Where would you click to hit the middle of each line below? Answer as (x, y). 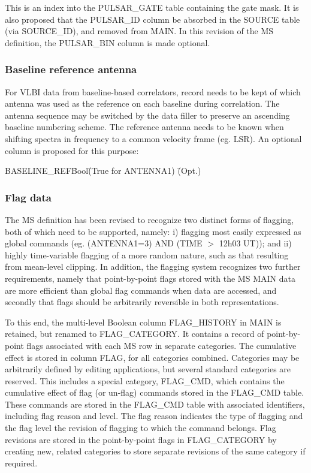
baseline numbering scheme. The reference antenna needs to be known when (144, 127)
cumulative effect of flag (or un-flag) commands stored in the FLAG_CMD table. (155, 392)
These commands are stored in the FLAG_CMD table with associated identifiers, (155, 404)
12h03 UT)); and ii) (255, 243)
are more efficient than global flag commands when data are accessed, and (141, 290)
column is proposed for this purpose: (72, 150)
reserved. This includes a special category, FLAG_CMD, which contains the (145, 380)
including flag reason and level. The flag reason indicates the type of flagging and (154, 416)
